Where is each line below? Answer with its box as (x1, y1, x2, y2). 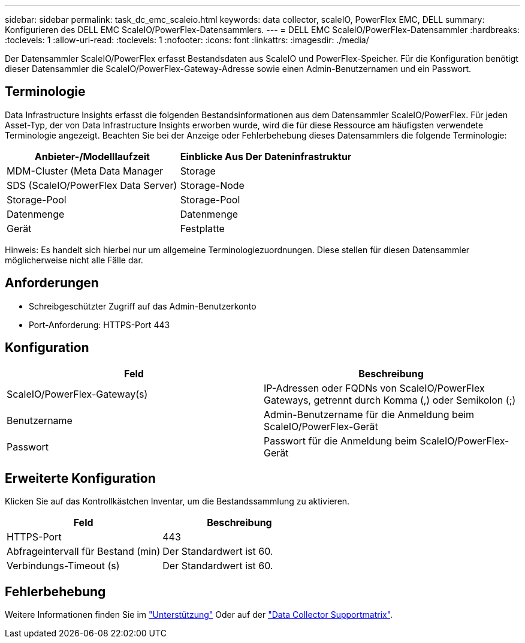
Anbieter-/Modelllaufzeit (34, 150, 150, 163)
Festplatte (180, 222, 225, 235)
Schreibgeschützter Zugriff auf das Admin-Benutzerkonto (29, 301, 257, 311)
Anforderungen (5, 275, 99, 291)
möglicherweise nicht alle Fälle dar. (5, 254, 143, 265)
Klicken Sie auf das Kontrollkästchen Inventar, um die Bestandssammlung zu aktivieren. (5, 496, 350, 507)
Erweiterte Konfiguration (5, 470, 156, 486)
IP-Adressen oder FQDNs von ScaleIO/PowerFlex (264, 381, 485, 394)
